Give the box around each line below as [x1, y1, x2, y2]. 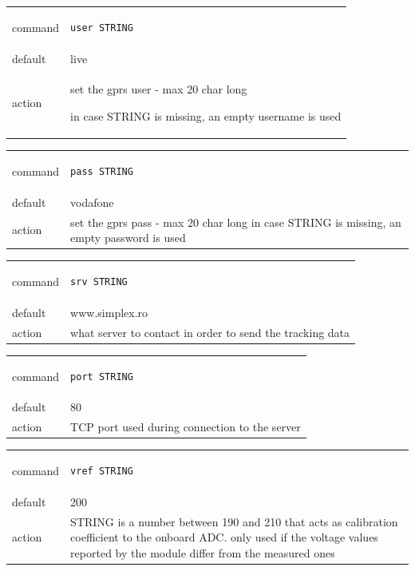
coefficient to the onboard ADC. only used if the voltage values [70, 529, 378, 545]
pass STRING [70, 165, 133, 177]
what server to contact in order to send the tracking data [70, 323, 350, 340]
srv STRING [70, 276, 128, 287]
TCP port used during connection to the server [70, 418, 301, 435]
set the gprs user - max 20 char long [70, 81, 247, 97]
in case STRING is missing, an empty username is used [70, 108, 342, 125]
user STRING [70, 22, 133, 34]
